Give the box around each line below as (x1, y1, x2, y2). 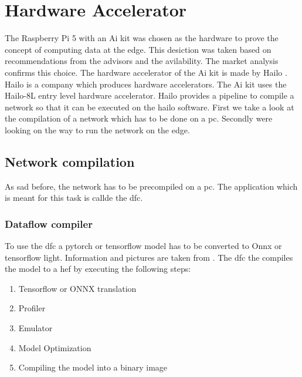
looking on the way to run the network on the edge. (5, 123, 190, 136)
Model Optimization (18, 341, 91, 354)
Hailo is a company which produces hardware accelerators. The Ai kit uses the (5, 78, 287, 90)
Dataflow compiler (5, 216, 93, 231)
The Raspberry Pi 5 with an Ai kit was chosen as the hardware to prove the (5, 32, 279, 44)
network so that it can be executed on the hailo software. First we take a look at (5, 100, 294, 113)
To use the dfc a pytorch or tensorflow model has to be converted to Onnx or (5, 240, 282, 252)
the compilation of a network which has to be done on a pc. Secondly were (5, 112, 273, 124)
